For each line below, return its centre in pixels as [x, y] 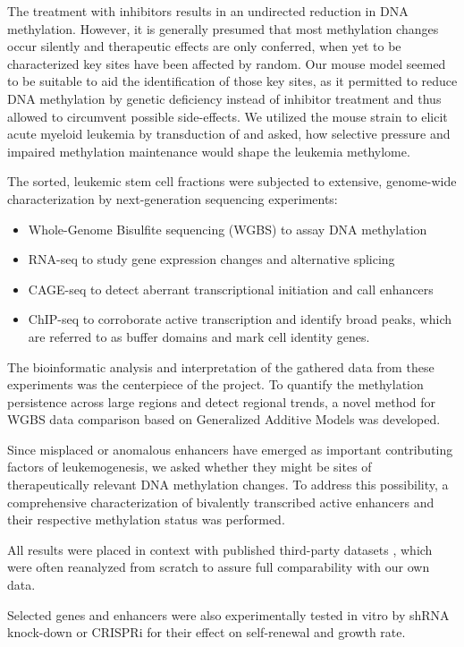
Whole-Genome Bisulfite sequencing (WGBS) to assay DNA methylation [228, 229]
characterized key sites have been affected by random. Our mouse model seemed [227, 63]
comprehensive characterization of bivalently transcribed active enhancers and [221, 502]
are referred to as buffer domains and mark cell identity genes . [199, 336]
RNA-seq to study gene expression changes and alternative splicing [211, 259]
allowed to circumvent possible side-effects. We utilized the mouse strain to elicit [228, 116]
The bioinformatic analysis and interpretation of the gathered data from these [221, 366]
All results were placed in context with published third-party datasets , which [220, 549]
